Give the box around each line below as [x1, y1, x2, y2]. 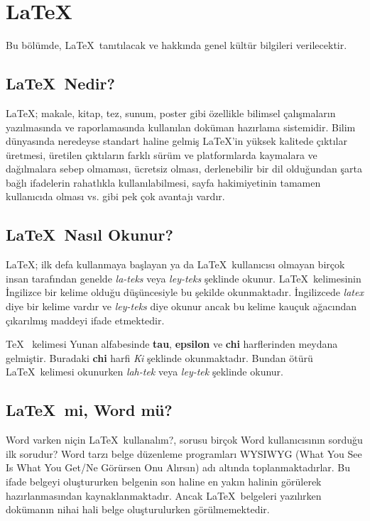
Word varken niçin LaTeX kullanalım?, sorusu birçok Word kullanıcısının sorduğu [6, 432, 363, 447]
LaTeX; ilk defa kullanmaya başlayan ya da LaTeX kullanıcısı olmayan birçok [6, 257, 345, 272]
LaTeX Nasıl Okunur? [6, 224, 173, 246]
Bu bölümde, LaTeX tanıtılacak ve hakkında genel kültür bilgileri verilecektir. [6, 38, 347, 53]
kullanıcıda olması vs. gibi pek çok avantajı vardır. [6, 189, 225, 204]
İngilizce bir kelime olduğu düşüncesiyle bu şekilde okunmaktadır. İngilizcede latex [6, 285, 364, 300]
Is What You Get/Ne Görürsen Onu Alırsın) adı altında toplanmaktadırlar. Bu [6, 460, 351, 475]
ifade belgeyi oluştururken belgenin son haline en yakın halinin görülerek [6, 474, 322, 489]
